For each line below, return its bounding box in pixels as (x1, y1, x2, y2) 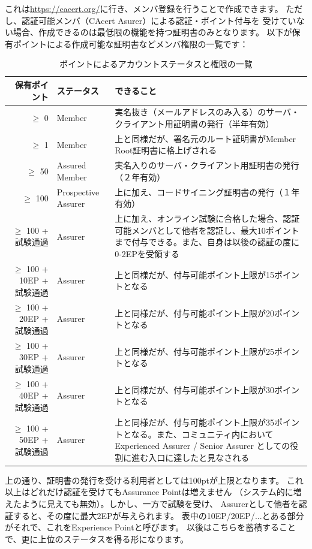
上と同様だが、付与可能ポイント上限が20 (115, 306, 274, 319)
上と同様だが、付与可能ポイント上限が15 (115, 268, 274, 280)
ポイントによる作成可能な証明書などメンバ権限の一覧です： (13, 37, 248, 50)
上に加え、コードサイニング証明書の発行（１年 (115, 185, 300, 198)
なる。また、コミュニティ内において (131, 427, 274, 440)
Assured (56, 159, 86, 171)
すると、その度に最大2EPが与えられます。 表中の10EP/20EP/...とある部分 (13, 509, 304, 521)
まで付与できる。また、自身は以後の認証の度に (115, 236, 299, 248)
